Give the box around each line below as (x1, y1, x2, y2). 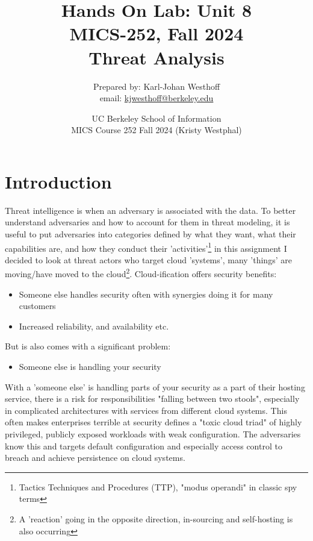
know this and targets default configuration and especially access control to (5, 439, 282, 452)
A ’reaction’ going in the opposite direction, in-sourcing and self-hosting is (19, 513, 293, 525)
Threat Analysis (88, 45, 225, 69)
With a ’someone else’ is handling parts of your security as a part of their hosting (5, 380, 305, 393)
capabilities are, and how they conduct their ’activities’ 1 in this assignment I (5, 240, 287, 254)
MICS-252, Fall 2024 (69, 21, 244, 46)
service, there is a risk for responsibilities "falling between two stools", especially (5, 392, 300, 405)
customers (19, 299, 56, 312)
